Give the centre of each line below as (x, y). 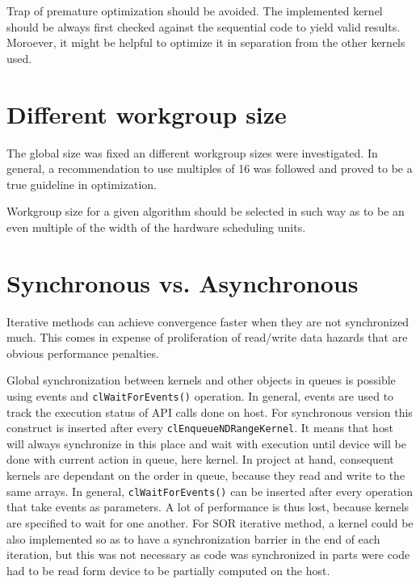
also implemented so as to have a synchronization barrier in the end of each (193, 538)
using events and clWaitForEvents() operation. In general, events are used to (200, 395)
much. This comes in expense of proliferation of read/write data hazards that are (207, 337)
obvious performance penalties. (83, 353)
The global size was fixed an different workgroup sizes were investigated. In (192, 152)
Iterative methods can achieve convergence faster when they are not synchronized (208, 321)
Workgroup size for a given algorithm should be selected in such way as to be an (206, 211)
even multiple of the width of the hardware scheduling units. (156, 227)
